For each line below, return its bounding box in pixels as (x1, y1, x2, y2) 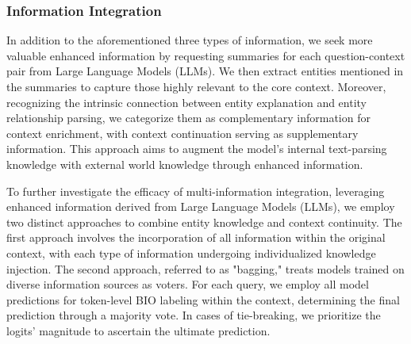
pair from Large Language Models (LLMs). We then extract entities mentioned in (6, 63, 404, 79)
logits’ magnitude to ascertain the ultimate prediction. (6, 322, 271, 338)
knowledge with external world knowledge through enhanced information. (6, 155, 363, 172)
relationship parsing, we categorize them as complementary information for (6, 109, 371, 126)
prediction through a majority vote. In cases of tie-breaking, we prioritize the (6, 307, 381, 323)
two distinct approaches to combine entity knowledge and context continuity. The (6, 213, 402, 230)
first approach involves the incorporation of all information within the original (6, 229, 386, 246)
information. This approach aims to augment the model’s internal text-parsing (6, 140, 387, 157)
